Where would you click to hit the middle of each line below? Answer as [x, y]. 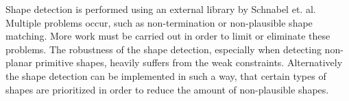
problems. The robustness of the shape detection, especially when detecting [164, 49]
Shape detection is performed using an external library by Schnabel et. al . [161, 9]
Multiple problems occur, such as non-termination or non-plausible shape [159, 22]
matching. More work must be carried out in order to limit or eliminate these [168, 36]
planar [19, 62]
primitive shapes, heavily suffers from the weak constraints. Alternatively [189, 62]
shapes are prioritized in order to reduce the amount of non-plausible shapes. [167, 89]
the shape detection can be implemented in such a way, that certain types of [166, 75]
